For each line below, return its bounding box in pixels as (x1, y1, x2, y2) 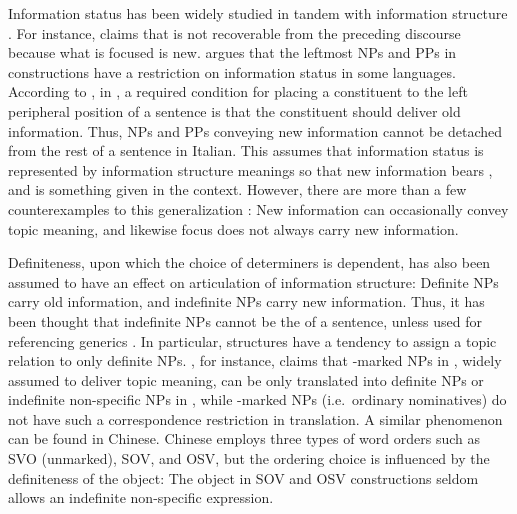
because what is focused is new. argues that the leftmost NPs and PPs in (8, 42, 457, 63)
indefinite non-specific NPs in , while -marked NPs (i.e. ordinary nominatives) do (8, 389, 507, 410)
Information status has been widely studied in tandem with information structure (8, 3, 508, 23)
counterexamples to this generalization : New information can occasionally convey (8, 198, 509, 219)
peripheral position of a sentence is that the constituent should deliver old (8, 100, 461, 121)
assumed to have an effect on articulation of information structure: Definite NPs (8, 271, 499, 292)
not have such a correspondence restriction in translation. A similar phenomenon (8, 408, 503, 429)
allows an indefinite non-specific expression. (8, 487, 274, 508)
